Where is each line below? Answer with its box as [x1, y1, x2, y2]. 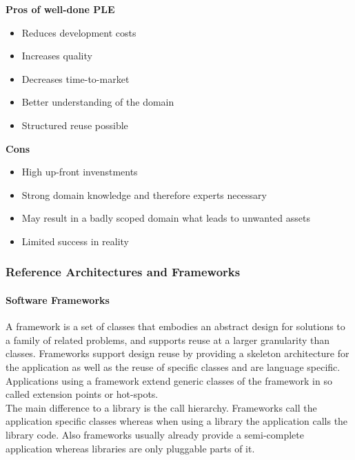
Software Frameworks [6, 292, 110, 307]
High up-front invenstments [21, 164, 138, 179]
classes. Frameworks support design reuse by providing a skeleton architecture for [6, 346, 349, 361]
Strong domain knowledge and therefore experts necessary [21, 187, 267, 202]
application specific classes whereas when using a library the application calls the [6, 414, 348, 428]
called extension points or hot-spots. [6, 387, 159, 401]
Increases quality [21, 48, 92, 63]
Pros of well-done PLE [6, 2, 115, 16]
